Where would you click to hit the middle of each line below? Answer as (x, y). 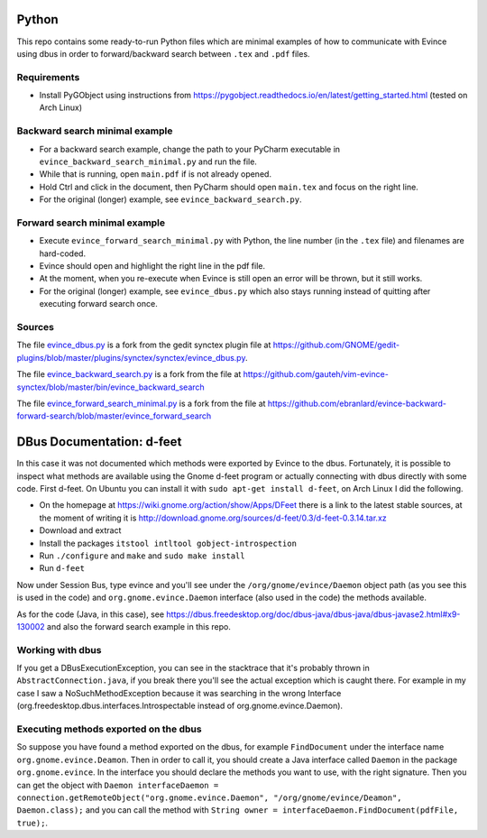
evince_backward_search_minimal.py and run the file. (148, 161)
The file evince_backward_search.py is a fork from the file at (129, 374)
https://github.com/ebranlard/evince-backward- (357, 403)
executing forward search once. (98, 304)
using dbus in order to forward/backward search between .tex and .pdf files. (163, 53)
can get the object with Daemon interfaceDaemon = (118, 785)
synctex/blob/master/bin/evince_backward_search (110, 387)
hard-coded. (62, 253)
